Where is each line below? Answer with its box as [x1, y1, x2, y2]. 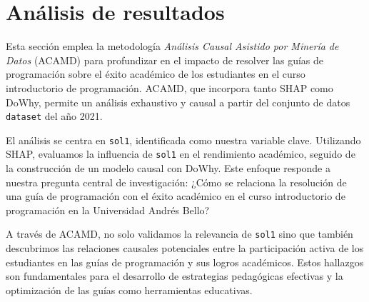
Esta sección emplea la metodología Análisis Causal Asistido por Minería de [6, 39, 339, 54]
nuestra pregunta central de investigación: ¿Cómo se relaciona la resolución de [6, 174, 347, 189]
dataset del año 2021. [6, 109, 103, 124]
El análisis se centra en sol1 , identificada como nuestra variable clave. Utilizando [6, 132, 361, 147]
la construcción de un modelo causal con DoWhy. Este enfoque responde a [6, 161, 330, 176]
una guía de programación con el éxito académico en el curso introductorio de [6, 188, 345, 203]
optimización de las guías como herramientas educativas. [6, 282, 253, 297]
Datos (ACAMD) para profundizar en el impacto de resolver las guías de [6, 52, 323, 67]
